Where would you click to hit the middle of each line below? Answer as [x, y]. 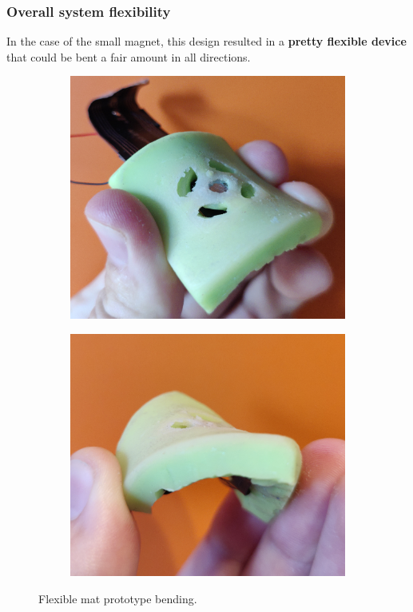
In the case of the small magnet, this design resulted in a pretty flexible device [206, 41]
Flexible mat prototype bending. [118, 598]
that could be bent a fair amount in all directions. [129, 56]
